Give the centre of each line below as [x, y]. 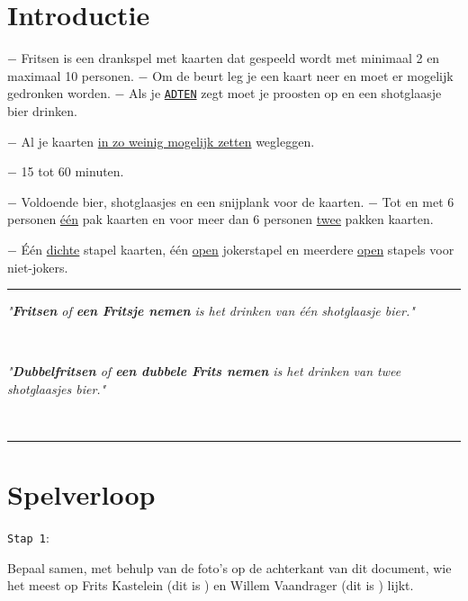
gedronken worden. [59, 93]
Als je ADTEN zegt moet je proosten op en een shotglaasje [285, 93]
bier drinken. [42, 110]
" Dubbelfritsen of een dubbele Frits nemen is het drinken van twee [204, 371]
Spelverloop [81, 494]
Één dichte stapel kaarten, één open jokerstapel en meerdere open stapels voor [238, 249]
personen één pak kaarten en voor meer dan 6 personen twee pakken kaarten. [220, 219]
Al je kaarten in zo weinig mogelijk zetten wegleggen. [168, 141]
